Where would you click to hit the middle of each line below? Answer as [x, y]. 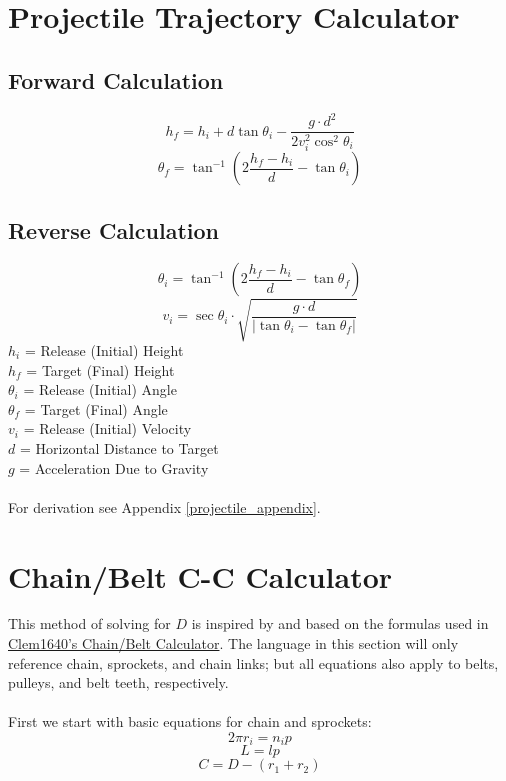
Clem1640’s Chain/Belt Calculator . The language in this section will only [233, 643]
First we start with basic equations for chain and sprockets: [190, 721]
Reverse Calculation [113, 229]
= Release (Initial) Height [104, 349]
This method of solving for [89, 623]
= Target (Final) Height [100, 369]
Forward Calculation [116, 79]
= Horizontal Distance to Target [119, 447]
